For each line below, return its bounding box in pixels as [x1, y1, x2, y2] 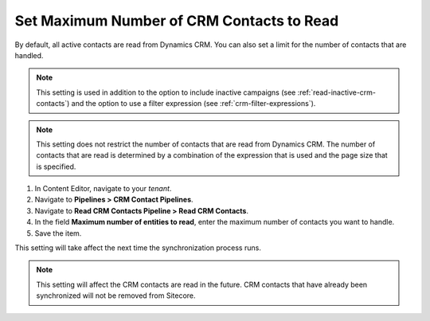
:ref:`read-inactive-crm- [297, 88, 377, 97]
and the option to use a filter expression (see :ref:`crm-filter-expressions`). [71, 99, 316, 108]
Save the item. [34, 228, 82, 238]
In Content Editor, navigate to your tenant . [34, 184, 172, 194]
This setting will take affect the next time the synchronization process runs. [14, 243, 262, 252]
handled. [14, 50, 44, 60]
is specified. [36, 162, 76, 171]
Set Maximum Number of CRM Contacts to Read [14, 12, 339, 29]
